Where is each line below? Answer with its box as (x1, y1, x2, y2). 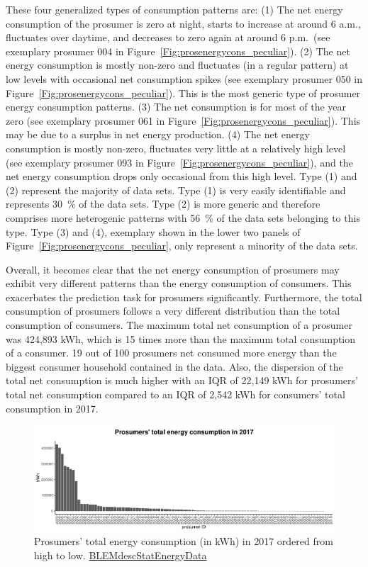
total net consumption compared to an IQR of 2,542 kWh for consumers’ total (6, 387, 345, 402)
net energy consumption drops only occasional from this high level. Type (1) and (6, 169, 357, 184)
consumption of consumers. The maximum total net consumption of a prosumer (6, 318, 352, 332)
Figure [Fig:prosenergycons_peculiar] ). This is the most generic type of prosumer (6, 85, 361, 100)
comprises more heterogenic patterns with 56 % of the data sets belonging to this (6, 210, 360, 225)
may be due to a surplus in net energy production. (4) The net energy (6, 127, 310, 142)
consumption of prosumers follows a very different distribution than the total (6, 303, 340, 318)
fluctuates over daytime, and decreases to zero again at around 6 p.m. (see (6, 30, 330, 45)
